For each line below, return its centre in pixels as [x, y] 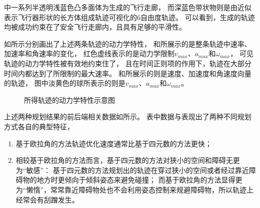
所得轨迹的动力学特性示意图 [69, 99]
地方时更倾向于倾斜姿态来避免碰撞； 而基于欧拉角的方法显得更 [139, 180]
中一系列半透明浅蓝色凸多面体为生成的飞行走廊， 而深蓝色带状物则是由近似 [128, 7]
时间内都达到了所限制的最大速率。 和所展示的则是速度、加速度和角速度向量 [128, 73]
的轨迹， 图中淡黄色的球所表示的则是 [65, 83]
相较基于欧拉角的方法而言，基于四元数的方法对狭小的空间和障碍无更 [128, 160]
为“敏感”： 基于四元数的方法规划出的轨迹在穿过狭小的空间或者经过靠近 [132, 170]
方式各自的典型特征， [39, 126]
